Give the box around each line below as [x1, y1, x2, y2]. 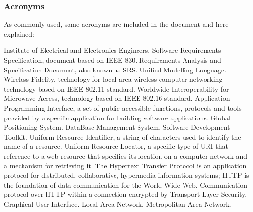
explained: [4, 28, 34, 39]
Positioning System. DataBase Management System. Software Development [4, 122, 230, 132]
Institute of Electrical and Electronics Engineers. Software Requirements [4, 45, 221, 55]
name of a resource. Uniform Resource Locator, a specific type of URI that [4, 141, 228, 151]
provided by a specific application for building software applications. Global [4, 112, 230, 122]
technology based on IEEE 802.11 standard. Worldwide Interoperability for [4, 83, 229, 94]
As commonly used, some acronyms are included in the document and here [4, 19, 229, 29]
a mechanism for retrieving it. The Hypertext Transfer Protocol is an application [4, 160, 247, 170]
